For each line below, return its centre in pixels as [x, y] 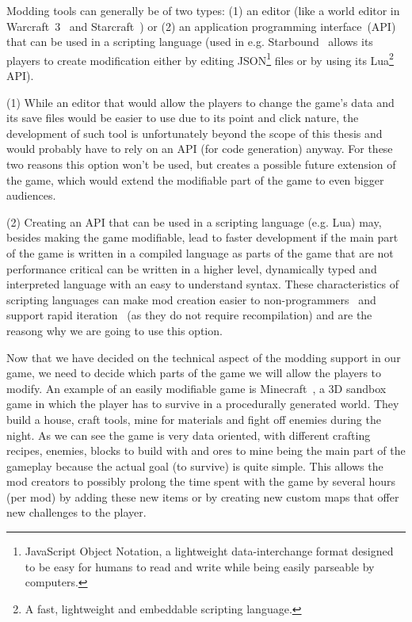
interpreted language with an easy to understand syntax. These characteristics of [202, 284]
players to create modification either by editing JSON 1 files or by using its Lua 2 [200, 59]
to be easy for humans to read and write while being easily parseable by [200, 566]
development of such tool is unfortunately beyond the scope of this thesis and [195, 133]
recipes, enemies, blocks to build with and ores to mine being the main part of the [206, 450]
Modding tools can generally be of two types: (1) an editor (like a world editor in [203, 10]
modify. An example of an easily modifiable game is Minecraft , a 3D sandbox [196, 388]
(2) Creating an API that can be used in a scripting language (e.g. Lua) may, [194, 221]
